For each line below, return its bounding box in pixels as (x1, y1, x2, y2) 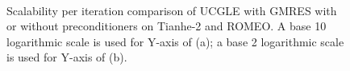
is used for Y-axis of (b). (6, 49, 127, 65)
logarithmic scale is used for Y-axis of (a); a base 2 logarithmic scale (6, 33, 344, 49)
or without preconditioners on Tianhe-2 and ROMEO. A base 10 (6, 18, 327, 34)
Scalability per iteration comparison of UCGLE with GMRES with (6, 2, 337, 18)
